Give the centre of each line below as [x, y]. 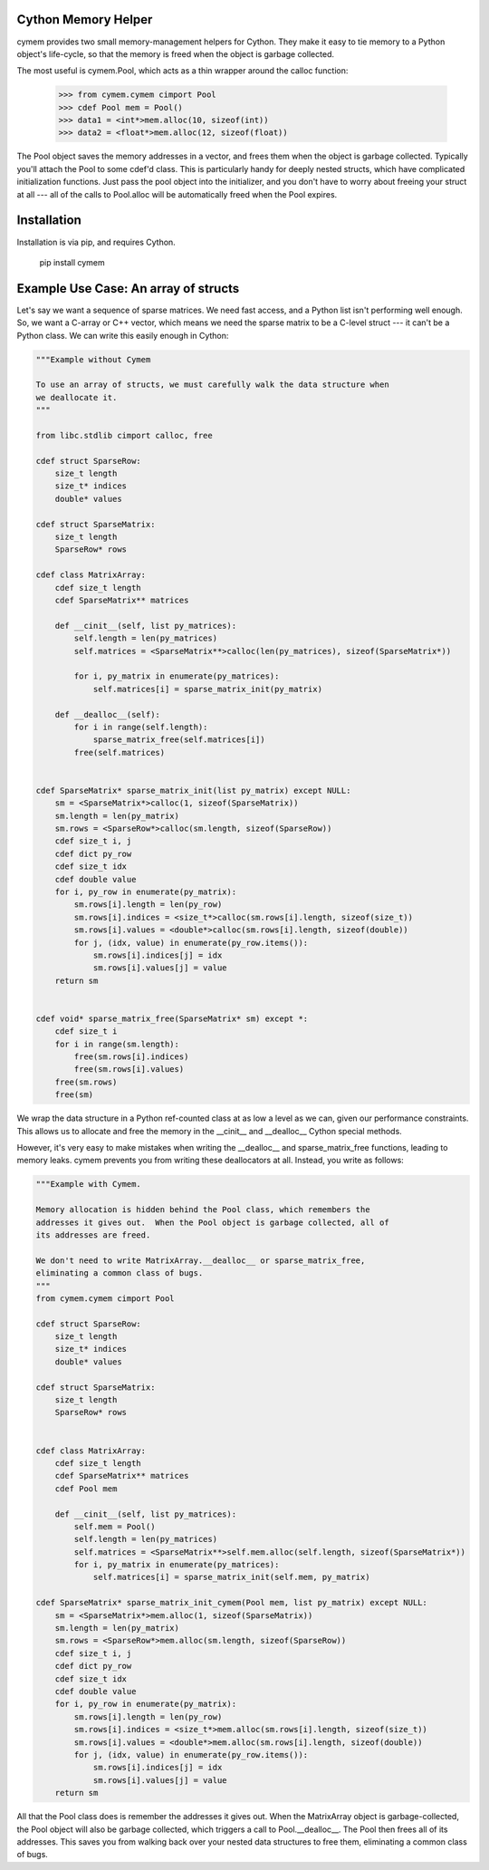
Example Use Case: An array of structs [128, 289]
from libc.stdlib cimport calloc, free [124, 435]
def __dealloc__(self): [107, 714]
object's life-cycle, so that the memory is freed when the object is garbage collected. [176, 53]
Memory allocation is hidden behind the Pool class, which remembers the [203, 1210]
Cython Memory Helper [85, 19]
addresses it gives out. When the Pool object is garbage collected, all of [212, 1222]
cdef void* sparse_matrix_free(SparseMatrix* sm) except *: [172, 1018]
